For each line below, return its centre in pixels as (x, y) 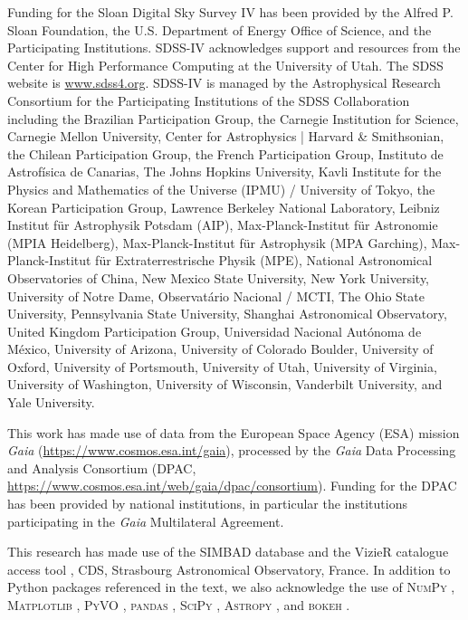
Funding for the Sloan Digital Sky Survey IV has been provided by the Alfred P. (230, 12)
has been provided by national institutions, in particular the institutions (207, 504)
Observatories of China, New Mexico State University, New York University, (219, 277)
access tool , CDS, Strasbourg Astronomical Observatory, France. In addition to (229, 569)
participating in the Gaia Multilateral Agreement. (146, 521)
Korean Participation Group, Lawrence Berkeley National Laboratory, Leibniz (224, 207)
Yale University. (51, 402)
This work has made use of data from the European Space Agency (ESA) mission (234, 432)
